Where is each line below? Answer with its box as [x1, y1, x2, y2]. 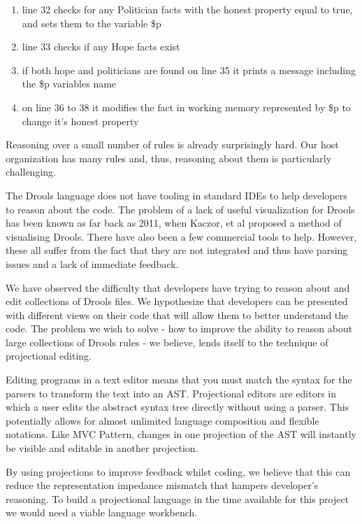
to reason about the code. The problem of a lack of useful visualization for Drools [6, 201, 355, 216]
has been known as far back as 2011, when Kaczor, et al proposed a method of [6, 215, 342, 230]
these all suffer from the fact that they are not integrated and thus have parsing [6, 243, 348, 257]
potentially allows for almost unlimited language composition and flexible [6, 413, 319, 427]
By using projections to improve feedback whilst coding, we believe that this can [6, 464, 351, 479]
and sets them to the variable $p [22, 15, 161, 30]
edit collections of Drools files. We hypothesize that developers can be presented [6, 294, 348, 309]
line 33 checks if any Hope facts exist [22, 39, 180, 54]
